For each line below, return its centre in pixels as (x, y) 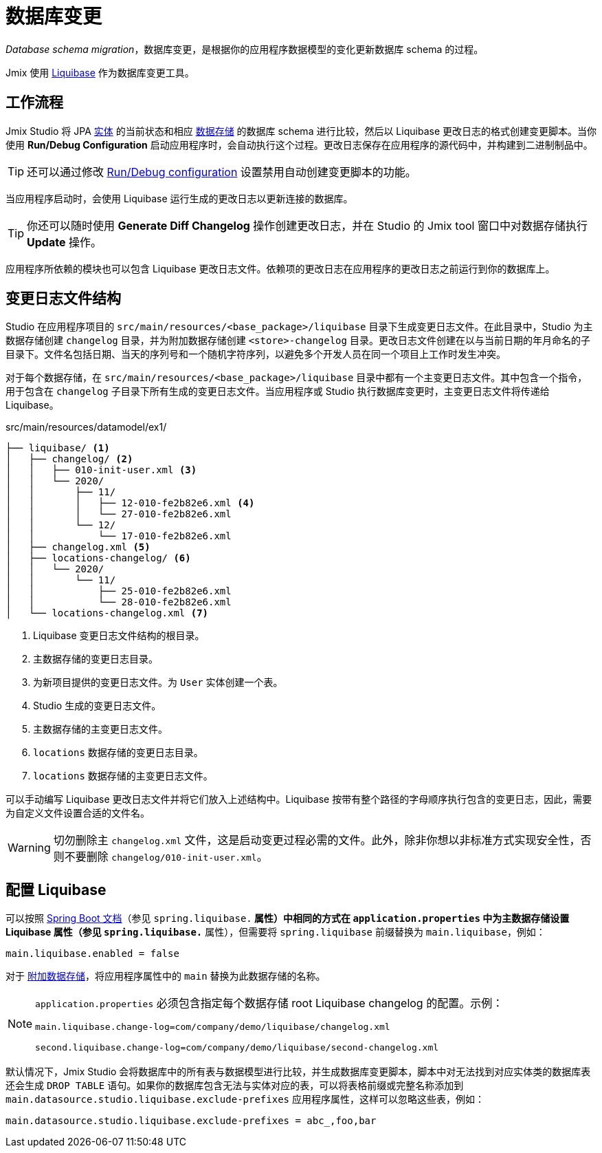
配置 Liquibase (56, 890)
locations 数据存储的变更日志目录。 (118, 753)
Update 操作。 (64, 242)
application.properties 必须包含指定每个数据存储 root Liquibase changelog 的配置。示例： (269, 1003)
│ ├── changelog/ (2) (69, 459)
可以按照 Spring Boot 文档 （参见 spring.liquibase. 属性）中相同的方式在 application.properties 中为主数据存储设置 (288, 918)
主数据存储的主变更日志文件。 (100, 729)
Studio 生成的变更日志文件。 (97, 706)
